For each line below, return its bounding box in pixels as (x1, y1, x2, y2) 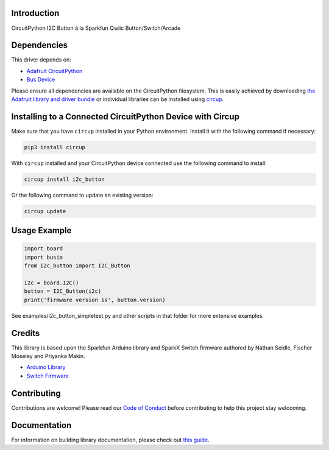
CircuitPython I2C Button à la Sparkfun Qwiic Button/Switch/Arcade (11, 24, 181, 32)
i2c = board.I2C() (24, 279, 79, 286)
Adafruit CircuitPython (26, 67, 83, 74)
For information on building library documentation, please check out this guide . (11, 436, 210, 443)
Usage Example (11, 225, 72, 236)
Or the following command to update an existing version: (11, 191, 154, 199)
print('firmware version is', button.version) (24, 296, 166, 303)
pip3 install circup (24, 144, 85, 150)
